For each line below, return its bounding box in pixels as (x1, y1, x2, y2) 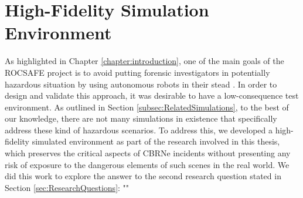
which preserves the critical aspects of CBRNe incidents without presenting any (5, 147, 291, 159)
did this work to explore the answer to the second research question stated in (5, 170, 281, 182)
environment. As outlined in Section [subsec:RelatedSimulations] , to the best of (5, 100, 289, 113)
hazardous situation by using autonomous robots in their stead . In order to (5, 78, 277, 90)
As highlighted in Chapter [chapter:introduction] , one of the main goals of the (5, 55, 284, 67)
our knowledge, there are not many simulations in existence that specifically (5, 112, 277, 125)
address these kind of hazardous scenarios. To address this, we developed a (5, 123, 273, 136)
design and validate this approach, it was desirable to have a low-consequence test (5, 89, 299, 102)
